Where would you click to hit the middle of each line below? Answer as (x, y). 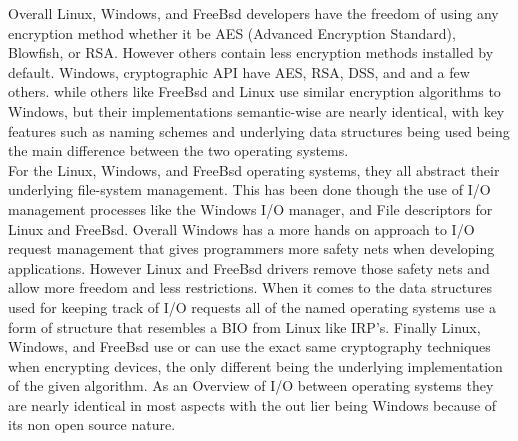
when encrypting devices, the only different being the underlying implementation (255, 365)
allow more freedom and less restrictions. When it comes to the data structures (250, 287)
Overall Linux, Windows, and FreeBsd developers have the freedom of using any (253, 13)
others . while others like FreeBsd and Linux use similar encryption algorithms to (254, 91)
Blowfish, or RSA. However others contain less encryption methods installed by (251, 52)
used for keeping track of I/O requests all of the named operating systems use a (252, 306)
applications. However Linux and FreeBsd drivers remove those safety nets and (249, 267)
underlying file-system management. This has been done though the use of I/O (249, 189)
